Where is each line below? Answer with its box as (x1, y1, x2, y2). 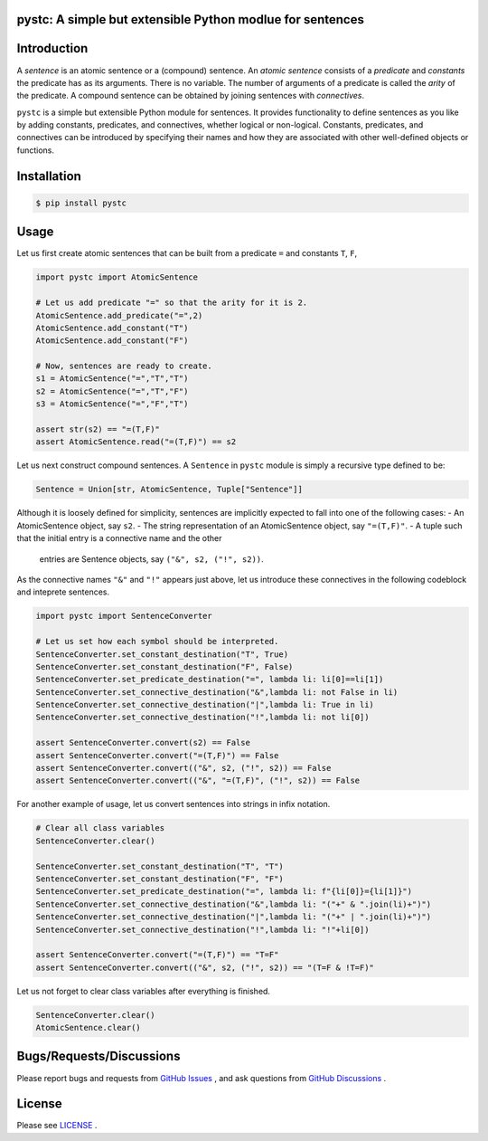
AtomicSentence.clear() (35, 1022, 142, 1033)
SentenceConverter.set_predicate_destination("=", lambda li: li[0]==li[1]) (35, 674, 384, 685)
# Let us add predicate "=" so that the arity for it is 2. (35, 298, 308, 308)
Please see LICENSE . (16, 1120, 98, 1131)
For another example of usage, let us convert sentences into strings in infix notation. (16, 799, 331, 810)
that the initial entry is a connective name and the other (16, 533, 222, 544)
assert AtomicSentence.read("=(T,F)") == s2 (35, 437, 237, 447)
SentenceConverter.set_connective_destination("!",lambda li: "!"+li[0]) (35, 924, 370, 935)
